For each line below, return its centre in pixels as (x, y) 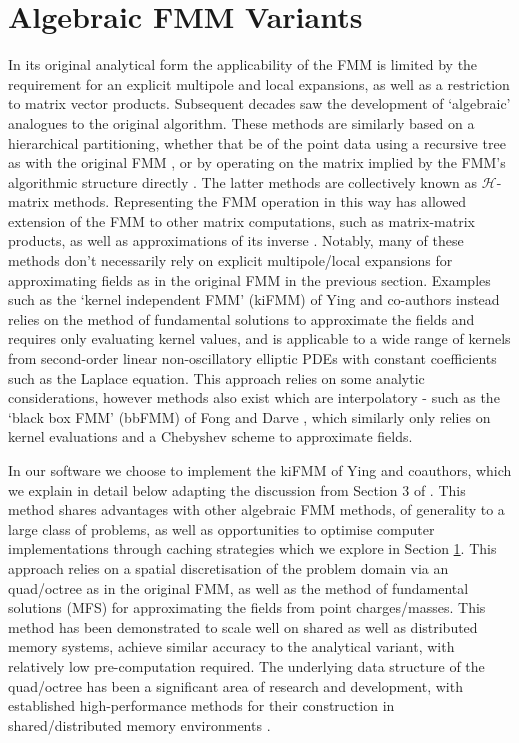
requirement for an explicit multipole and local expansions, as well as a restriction (259, 83)
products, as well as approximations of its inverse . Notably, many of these (236, 240)
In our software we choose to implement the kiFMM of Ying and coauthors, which (260, 470)
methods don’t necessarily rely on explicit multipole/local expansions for (230, 260)
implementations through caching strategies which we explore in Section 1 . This (252, 548)
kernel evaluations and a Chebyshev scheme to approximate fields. (210, 436)
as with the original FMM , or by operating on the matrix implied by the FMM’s (257, 162)
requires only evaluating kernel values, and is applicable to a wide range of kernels (259, 338)
